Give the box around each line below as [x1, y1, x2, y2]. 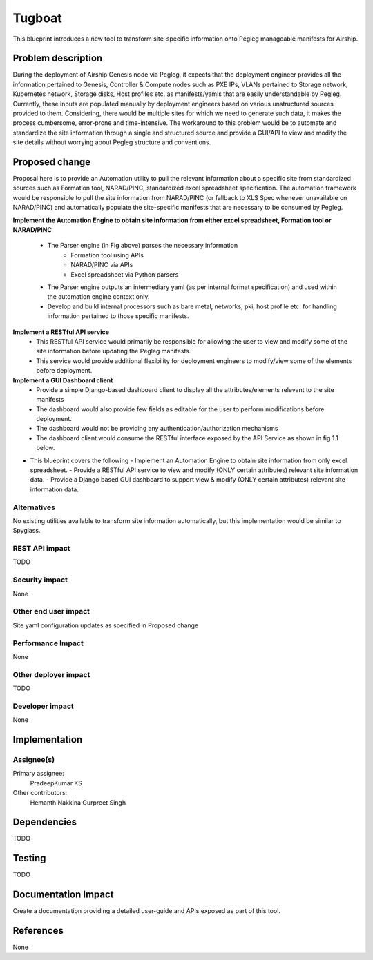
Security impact [12, 575, 68, 585]
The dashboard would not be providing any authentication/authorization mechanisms [36, 424, 278, 433]
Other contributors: [12, 789, 68, 797]
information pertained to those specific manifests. [47, 312, 189, 320]
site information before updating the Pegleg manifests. [36, 347, 191, 355]
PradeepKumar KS [30, 778, 83, 787]
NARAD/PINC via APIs [70, 261, 133, 269]
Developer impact [12, 701, 74, 711]
